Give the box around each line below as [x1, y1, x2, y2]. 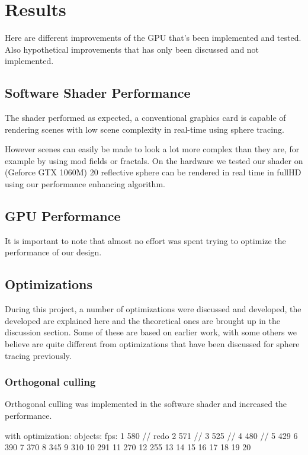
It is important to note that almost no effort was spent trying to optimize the [5, 234, 286, 246]
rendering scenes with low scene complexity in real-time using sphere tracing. [5, 123, 284, 135]
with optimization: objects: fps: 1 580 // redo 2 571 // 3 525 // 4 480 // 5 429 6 [5, 429, 298, 441]
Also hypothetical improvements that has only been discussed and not [5, 43, 259, 55]
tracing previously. [5, 349, 72, 361]
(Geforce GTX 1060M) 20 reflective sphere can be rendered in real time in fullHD [5, 166, 301, 178]
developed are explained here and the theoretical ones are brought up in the [5, 314, 281, 326]
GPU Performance [5, 207, 121, 225]
